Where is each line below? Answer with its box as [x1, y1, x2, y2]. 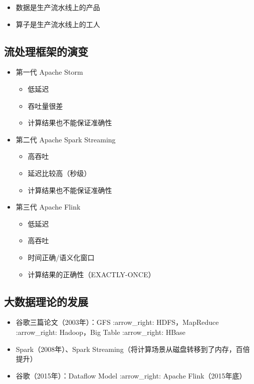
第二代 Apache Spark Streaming [16, 134, 116, 144]
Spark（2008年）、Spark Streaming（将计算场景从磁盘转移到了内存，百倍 [16, 343, 250, 354]
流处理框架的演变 [4, 43, 88, 59]
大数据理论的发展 [4, 293, 88, 309]
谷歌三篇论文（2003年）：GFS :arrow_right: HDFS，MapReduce [16, 317, 219, 327]
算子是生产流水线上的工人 [16, 19, 100, 29]
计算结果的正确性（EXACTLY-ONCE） [28, 269, 155, 279]
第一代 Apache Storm [16, 67, 83, 77]
